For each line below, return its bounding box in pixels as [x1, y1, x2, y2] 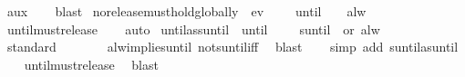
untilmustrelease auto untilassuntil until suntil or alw [6, 19, 380, 38]
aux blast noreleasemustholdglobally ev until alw [6, 2, 367, 20]
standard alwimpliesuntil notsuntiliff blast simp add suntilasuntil [6, 37, 459, 56]
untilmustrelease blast [24, 54, 159, 73]
